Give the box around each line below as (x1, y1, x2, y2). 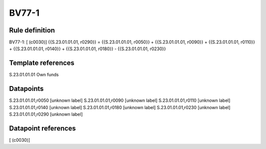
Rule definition (9, 26, 55, 34)
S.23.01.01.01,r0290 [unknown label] (9, 111, 83, 118)
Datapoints (9, 85, 44, 93)
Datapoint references (9, 124, 76, 132)
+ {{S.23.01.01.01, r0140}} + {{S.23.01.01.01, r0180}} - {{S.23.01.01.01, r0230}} (9, 46, 166, 52)
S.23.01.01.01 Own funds (9, 72, 59, 78)
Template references (9, 59, 75, 67)
